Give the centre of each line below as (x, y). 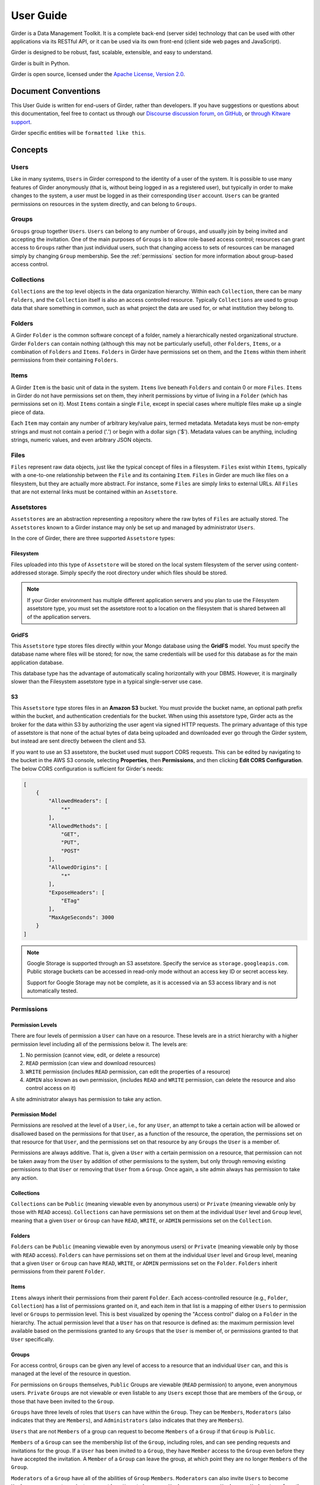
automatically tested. (52, 991)
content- (288, 564)
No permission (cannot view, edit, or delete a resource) (93, 1055)
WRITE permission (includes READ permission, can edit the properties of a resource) (128, 1072)
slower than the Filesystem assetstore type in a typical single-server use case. (107, 682)
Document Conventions (56, 91)
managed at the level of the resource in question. (71, 1374)
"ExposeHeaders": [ (76, 892)
